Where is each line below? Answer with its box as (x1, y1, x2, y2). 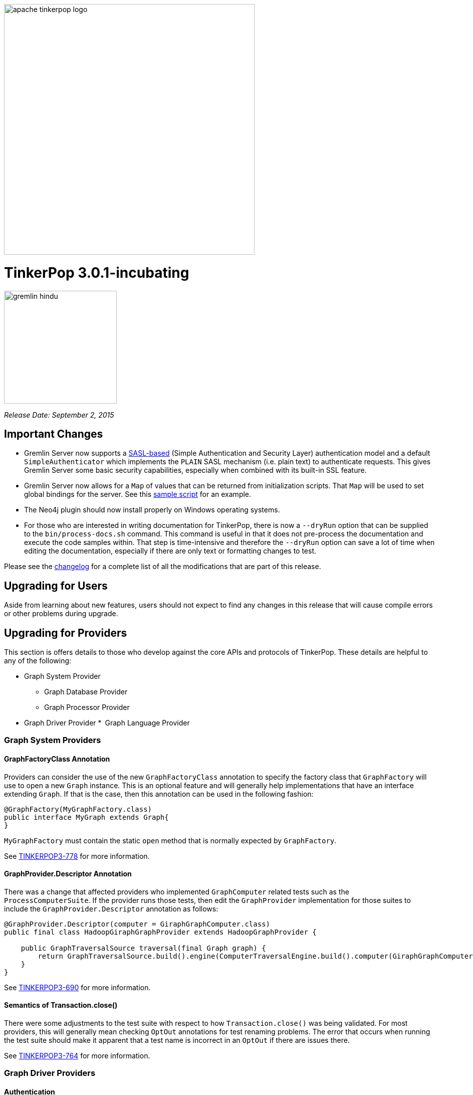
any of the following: (4, 656, 72, 665)
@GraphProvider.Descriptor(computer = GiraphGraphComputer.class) (4, 920, 271, 928)
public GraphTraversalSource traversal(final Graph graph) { (21, 944, 266, 952)
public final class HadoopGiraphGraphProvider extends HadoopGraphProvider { (4, 928, 317, 936)
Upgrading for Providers (4, 626, 127, 639)
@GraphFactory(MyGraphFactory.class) (4, 805, 152, 813)
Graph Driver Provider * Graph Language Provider (24, 718, 190, 727)
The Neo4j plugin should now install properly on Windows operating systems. (24, 505, 280, 514)
